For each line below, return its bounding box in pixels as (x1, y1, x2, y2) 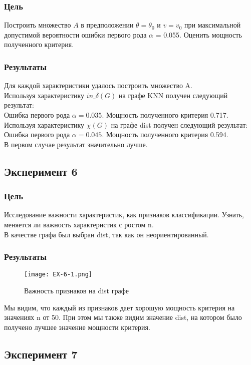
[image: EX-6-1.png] (24, 271, 93, 278)
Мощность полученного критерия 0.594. (106, 129, 228, 140)
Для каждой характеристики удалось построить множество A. (4, 80, 192, 91)
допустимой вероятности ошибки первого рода (4, 29, 147, 40)
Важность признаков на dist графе (24, 285, 129, 296)
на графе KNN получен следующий (119, 90, 228, 100)
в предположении (81, 20, 134, 30)
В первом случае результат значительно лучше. (4, 139, 148, 149)
